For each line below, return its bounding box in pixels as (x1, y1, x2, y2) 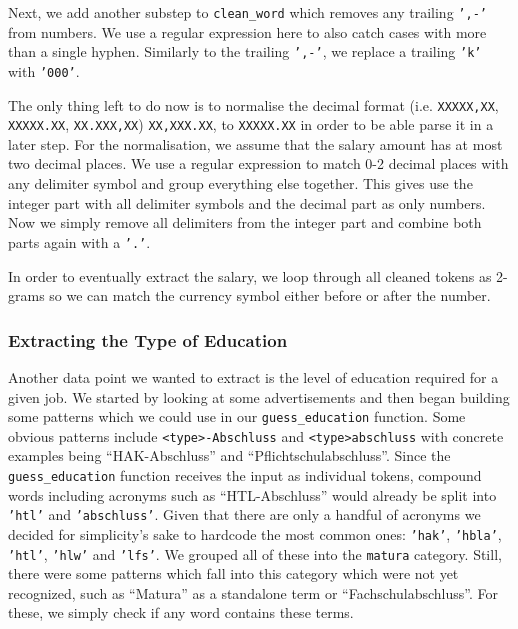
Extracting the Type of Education (8, 327, 288, 352)
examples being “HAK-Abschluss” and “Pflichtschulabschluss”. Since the (8, 445, 451, 466)
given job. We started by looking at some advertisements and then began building (8, 386, 510, 407)
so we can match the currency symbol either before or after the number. (49, 285, 491, 306)
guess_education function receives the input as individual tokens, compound (8, 465, 482, 485)
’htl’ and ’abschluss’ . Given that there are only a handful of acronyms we (8, 504, 481, 525)
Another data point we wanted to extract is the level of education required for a (8, 366, 499, 387)
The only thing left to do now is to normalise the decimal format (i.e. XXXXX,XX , (8, 94, 499, 115)
